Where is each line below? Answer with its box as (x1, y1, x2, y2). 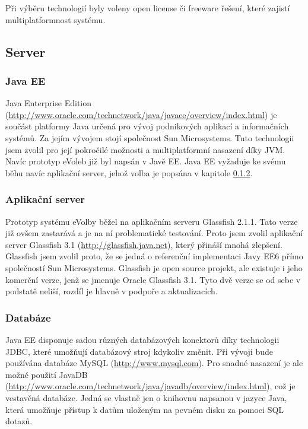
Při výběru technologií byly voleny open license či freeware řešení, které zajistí (5, 2, 290, 14)
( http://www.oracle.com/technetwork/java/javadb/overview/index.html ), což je (5, 380, 296, 392)
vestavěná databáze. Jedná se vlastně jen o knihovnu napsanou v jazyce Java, (5, 391, 287, 403)
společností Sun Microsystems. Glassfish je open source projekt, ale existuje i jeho (5, 261, 303, 274)
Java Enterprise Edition (5, 97, 92, 109)
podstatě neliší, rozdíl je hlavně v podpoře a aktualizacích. (5, 285, 218, 297)
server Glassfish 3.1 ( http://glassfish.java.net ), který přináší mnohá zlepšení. (5, 238, 282, 250)
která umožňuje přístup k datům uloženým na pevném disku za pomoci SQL (5, 403, 284, 415)
